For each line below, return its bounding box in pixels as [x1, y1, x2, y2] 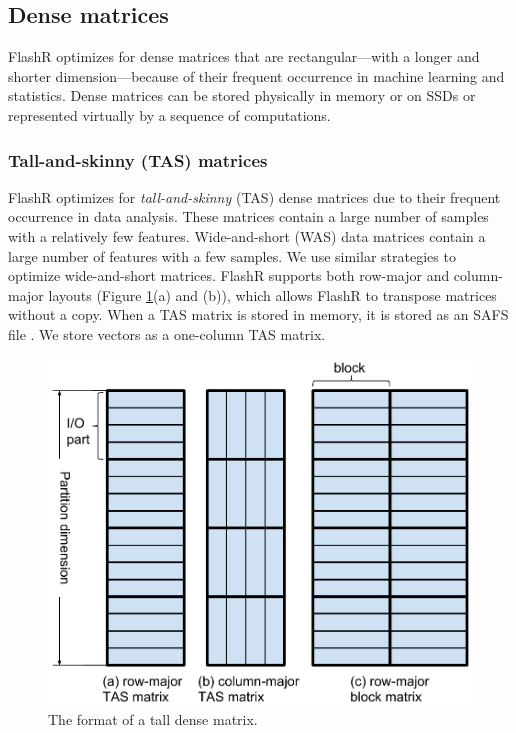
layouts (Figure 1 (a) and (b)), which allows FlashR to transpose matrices [48, 284, 497, 305]
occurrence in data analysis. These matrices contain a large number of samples [8, 206, 489, 227]
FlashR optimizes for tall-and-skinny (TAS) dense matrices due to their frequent [8, 186, 501, 207]
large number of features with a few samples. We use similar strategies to [8, 245, 456, 266]
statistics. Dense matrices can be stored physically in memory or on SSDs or [8, 85, 476, 106]
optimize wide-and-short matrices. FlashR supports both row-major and [8, 265, 450, 286]
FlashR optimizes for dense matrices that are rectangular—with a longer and [8, 46, 480, 67]
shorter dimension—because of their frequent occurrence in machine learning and [8, 65, 505, 86]
